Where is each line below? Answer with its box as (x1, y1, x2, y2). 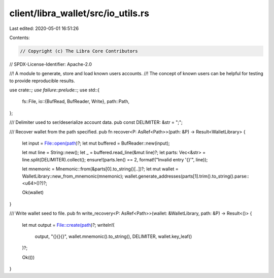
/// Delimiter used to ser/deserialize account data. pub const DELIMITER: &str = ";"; (9, 119, 183, 125)
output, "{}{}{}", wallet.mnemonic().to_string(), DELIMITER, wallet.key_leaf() (35, 233, 192, 239)
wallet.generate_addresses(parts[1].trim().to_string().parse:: (124, 173, 250, 179)
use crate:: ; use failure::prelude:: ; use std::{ (9, 87, 100, 93)
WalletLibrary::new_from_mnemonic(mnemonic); (22, 173, 124, 179)
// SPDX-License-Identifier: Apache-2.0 (9, 61, 92, 67)
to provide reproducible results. (9, 78, 76, 84)
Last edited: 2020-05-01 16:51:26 (9, 25, 79, 31)
